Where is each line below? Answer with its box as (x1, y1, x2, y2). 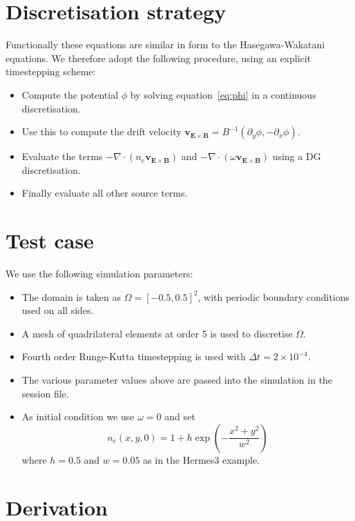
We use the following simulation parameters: (6, 266, 193, 280)
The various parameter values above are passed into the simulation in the (21, 372, 333, 386)
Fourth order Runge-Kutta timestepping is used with (21, 349, 246, 364)
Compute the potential (21, 87, 119, 101)
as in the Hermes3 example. (143, 452, 260, 466)
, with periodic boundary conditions (198, 289, 350, 304)
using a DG (272, 149, 321, 164)
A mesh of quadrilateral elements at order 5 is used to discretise (21, 326, 293, 340)
